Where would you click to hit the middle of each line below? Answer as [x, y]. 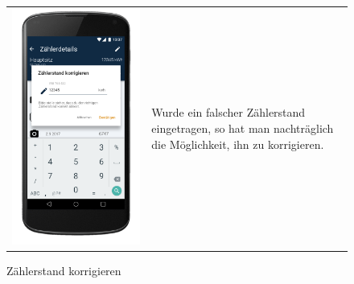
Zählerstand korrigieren [64, 271]
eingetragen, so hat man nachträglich [243, 128]
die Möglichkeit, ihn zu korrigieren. [238, 144]
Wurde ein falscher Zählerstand [228, 112]
